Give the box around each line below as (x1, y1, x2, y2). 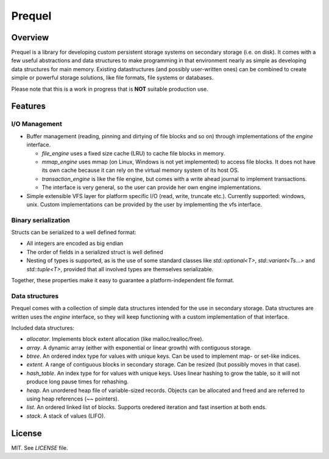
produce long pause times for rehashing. (26, 378, 129, 385)
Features (11, 101, 46, 112)
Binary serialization (11, 216, 70, 224)
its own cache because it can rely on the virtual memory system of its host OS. (41, 166, 239, 174)
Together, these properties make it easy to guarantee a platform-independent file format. (11, 277, 235, 283)
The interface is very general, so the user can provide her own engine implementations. (41, 183, 262, 191)
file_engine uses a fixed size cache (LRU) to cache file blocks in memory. (41, 149, 225, 157)
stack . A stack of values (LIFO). (26, 412, 106, 419)
